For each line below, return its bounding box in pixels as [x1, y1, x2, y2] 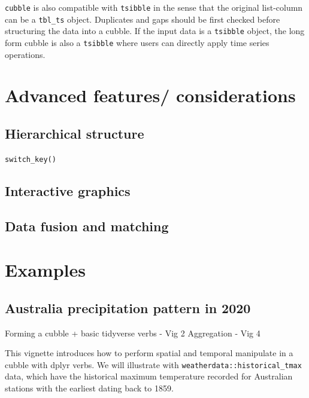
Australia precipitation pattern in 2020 [5, 298, 251, 317]
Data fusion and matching [5, 216, 169, 235]
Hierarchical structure [5, 124, 144, 142]
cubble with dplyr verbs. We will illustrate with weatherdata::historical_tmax [5, 358, 302, 371]
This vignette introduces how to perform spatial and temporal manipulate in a [5, 347, 293, 359]
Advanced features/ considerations [5, 83, 296, 108]
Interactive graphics [5, 181, 131, 200]
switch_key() [5, 155, 56, 164]
